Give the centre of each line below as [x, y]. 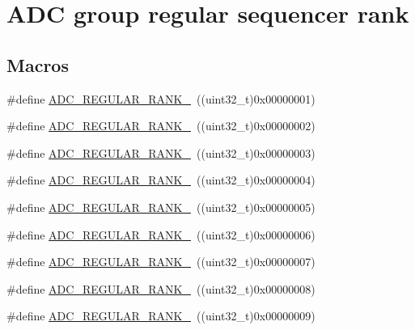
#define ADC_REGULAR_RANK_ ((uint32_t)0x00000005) [161, 207]
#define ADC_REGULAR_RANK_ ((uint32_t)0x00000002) [161, 126]
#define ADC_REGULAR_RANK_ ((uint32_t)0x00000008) [161, 288]
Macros [38, 64]
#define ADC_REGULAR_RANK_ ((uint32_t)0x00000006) [161, 234]
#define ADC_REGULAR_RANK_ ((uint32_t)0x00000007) [161, 262]
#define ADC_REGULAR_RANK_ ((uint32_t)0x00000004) [161, 180]
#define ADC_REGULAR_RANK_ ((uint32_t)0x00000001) [161, 98]
